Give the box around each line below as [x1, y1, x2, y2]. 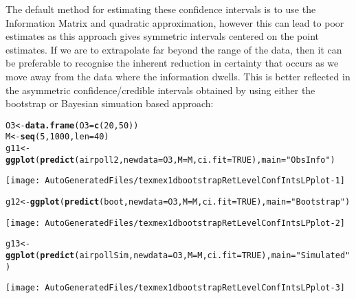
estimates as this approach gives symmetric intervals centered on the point [5, 29, 320, 43]
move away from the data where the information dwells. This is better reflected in [5, 69, 351, 83]
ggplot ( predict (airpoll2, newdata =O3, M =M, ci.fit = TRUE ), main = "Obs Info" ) [5, 154, 335, 165]
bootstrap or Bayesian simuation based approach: [5, 96, 214, 111]
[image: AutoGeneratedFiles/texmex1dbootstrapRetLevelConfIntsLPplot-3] [5, 283, 345, 293]
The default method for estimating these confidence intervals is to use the [5, 2, 316, 16]
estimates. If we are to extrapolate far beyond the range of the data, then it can [5, 42, 342, 56]
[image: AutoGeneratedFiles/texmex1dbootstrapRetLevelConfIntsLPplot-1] [5, 176, 345, 186]
